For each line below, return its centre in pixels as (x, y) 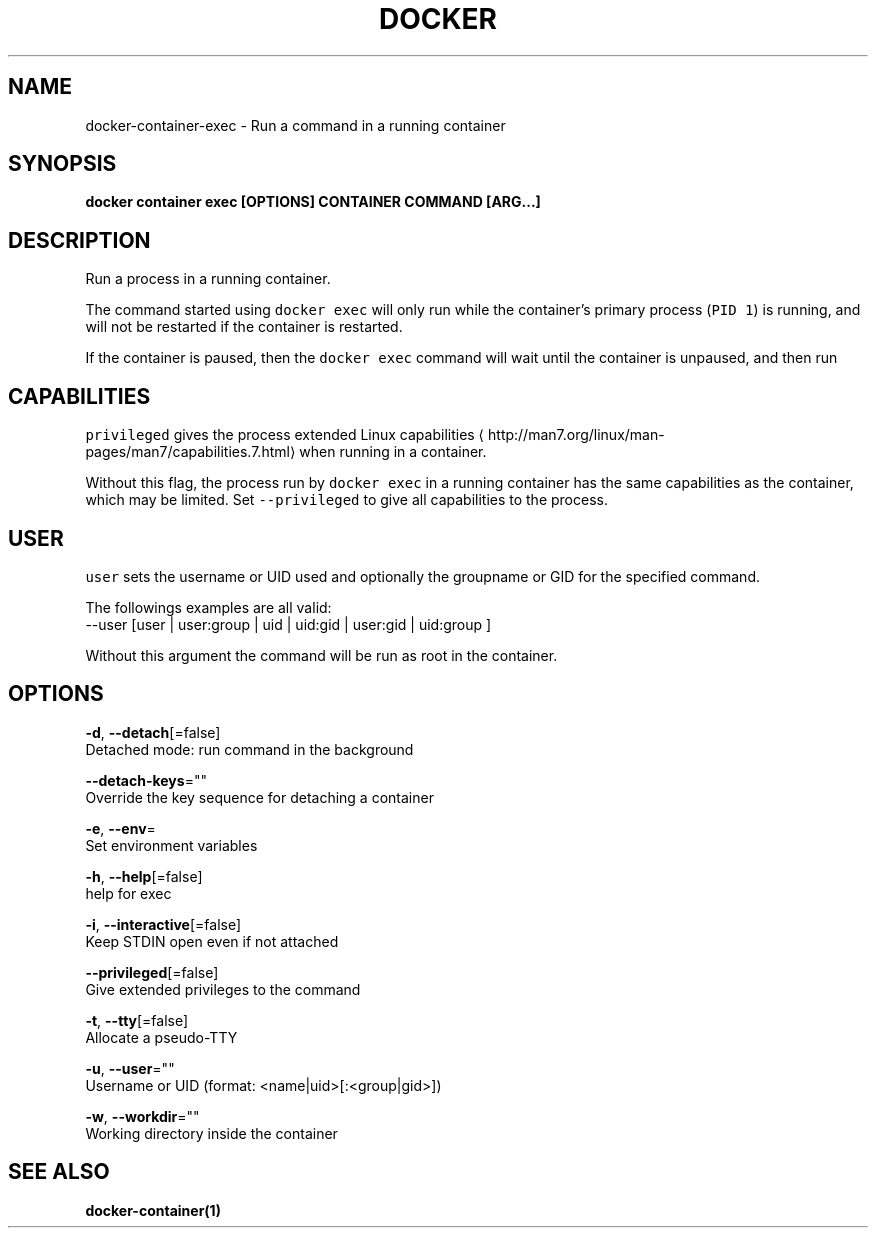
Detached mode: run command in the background (249, 749)
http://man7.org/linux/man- (576, 435)
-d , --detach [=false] (153, 732)
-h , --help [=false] (144, 876)
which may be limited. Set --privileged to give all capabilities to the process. (346, 500)
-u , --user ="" (130, 1068)
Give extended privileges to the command (223, 989)
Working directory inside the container (211, 1133)
